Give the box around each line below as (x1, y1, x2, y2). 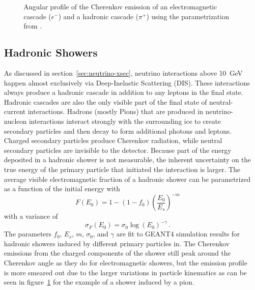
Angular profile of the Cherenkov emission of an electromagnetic (24, 1, 217, 11)
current (4, 106, 26, 116)
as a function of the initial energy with (4, 183, 120, 194)
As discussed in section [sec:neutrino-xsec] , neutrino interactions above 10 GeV (4, 67, 243, 78)
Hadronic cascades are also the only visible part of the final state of (4, 96, 207, 107)
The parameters (4, 229, 52, 239)
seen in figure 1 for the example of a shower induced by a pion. (4, 277, 195, 287)
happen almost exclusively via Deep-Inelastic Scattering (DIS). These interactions (4, 77, 250, 87)
